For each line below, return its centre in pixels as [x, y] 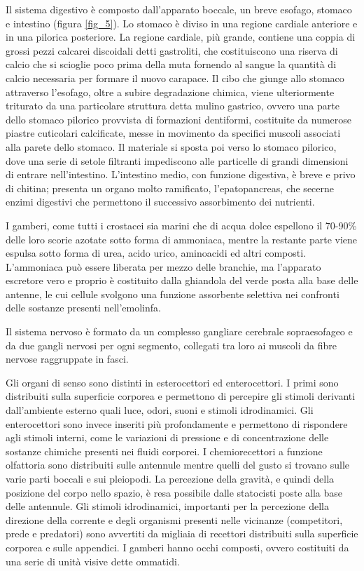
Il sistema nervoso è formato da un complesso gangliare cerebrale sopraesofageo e [179, 331]
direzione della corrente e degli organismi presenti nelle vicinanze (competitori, [174, 519]
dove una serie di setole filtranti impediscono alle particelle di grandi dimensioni [177, 160]
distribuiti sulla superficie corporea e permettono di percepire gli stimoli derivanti [181, 396]
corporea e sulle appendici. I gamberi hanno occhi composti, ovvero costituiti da [177, 547]
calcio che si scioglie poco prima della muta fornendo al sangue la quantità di [171, 64]
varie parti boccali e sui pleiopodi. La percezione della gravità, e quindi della [170, 478]
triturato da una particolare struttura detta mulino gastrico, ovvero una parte [173, 106]
